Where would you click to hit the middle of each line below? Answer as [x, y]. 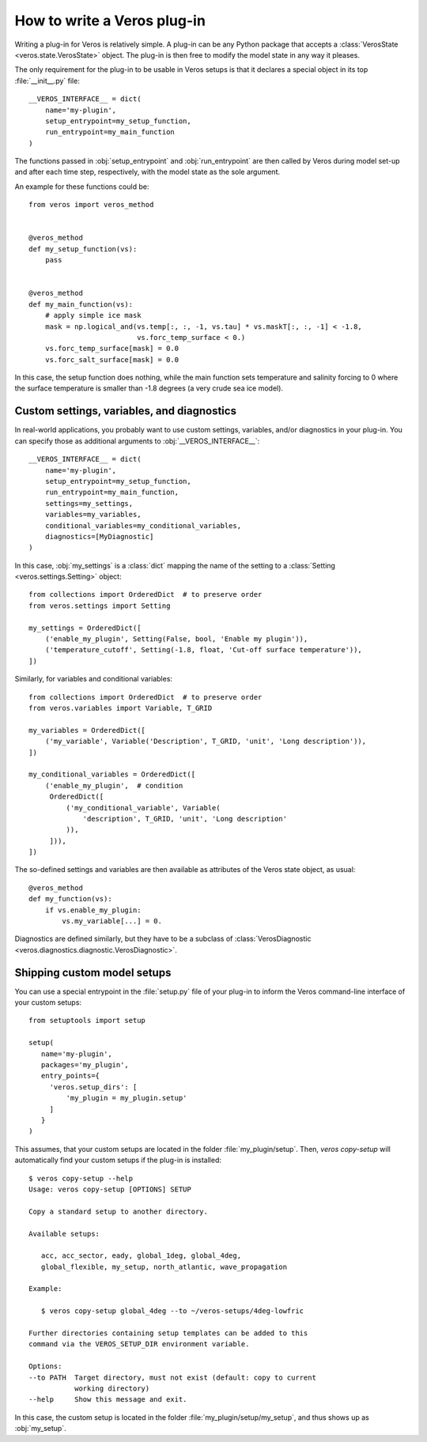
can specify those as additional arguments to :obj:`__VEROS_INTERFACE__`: [137, 441]
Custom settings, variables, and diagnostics [126, 411]
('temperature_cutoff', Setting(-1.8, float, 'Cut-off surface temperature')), [204, 650]
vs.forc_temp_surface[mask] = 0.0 [112, 349]
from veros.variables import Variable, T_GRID [121, 708]
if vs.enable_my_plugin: [93, 910]
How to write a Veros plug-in [110, 21]
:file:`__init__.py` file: [47, 81]
